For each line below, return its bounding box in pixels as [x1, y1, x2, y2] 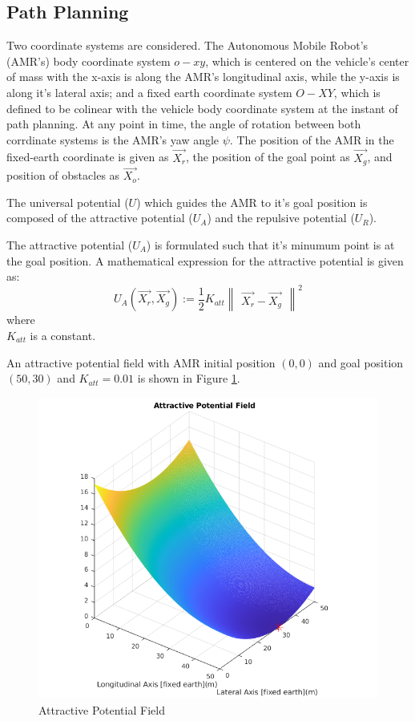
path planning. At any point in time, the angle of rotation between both [6, 115, 361, 132]
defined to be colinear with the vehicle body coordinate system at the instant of [6, 99, 398, 116]
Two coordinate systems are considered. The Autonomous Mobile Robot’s [6, 37, 369, 54]
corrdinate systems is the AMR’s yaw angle [6, 131, 220, 148]
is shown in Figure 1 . [137, 370, 240, 387]
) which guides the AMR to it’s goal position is [136, 193, 368, 210]
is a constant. [30, 326, 96, 343]
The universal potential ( [6, 193, 129, 210]
